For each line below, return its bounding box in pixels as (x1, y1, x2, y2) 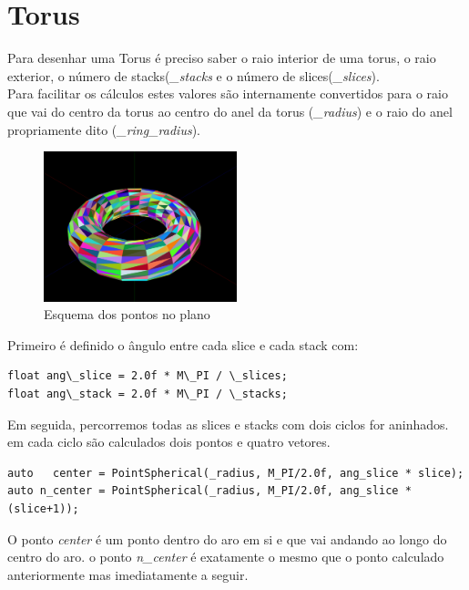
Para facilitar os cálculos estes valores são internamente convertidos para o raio (7, 84, 448, 103)
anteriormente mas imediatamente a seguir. (7, 564, 249, 584)
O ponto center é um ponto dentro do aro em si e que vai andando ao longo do (7, 529, 447, 548)
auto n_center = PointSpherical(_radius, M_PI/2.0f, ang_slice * (7, 484, 412, 498)
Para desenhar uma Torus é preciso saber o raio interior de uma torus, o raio (7, 48, 436, 67)
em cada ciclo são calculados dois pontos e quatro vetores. (7, 432, 331, 451)
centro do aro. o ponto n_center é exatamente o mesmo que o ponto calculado (7, 547, 444, 566)
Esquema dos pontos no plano (44, 305, 210, 324)
